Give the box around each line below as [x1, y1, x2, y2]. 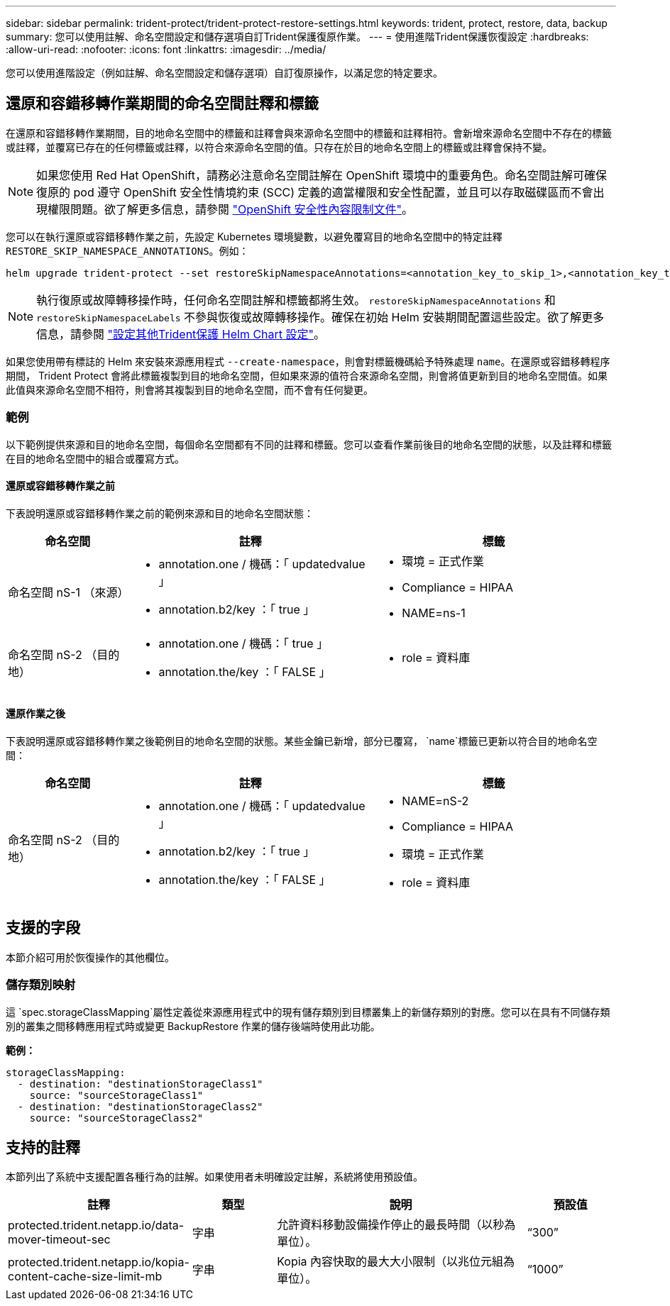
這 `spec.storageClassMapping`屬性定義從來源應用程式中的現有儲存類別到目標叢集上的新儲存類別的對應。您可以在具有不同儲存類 [6, 1005, 610, 1018]
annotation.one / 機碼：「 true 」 [158, 636, 329, 651]
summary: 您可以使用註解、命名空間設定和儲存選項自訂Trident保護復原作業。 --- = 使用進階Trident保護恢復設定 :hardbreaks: [6, 31, 589, 43]
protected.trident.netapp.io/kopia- [8, 1255, 190, 1270]
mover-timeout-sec [8, 1232, 111, 1247]
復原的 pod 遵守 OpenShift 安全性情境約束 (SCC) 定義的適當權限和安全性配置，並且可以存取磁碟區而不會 [36, 184, 593, 199]
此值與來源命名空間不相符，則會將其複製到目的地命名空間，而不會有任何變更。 [6, 383, 373, 396]
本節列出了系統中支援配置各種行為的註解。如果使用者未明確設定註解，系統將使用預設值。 [6, 1171, 423, 1183]
